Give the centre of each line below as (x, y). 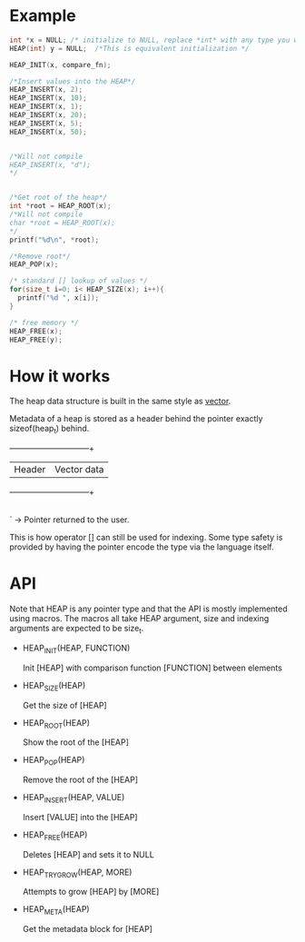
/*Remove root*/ (40, 256)
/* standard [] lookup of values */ (79, 281)
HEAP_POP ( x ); (34, 264)
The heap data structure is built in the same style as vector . (120, 402)
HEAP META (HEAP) (56, 911)
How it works (60, 376)
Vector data (79, 470)
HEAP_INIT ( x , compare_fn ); (60, 64)
